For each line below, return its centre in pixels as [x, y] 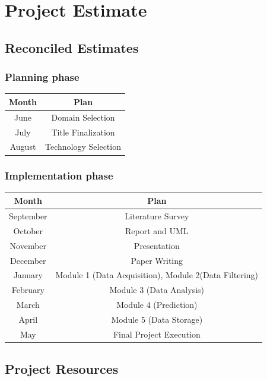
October [28, 230]
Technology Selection [83, 147]
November [28, 245]
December [28, 260]
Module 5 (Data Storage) [157, 319]
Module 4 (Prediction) [157, 305]
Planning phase [42, 77]
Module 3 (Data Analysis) [157, 290]
